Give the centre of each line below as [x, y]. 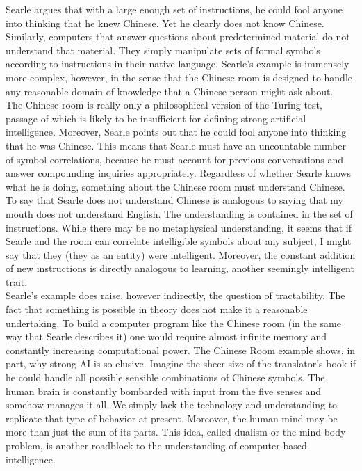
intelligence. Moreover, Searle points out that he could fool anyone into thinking [176, 132]
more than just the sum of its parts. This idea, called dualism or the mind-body [176, 432]
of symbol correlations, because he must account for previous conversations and [175, 159]
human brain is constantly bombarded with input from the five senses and [163, 391]
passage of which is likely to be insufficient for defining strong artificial [156, 118]
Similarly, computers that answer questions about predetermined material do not [178, 37]
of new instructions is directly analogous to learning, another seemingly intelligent [180, 268]
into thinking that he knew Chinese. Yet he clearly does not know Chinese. [165, 23]
